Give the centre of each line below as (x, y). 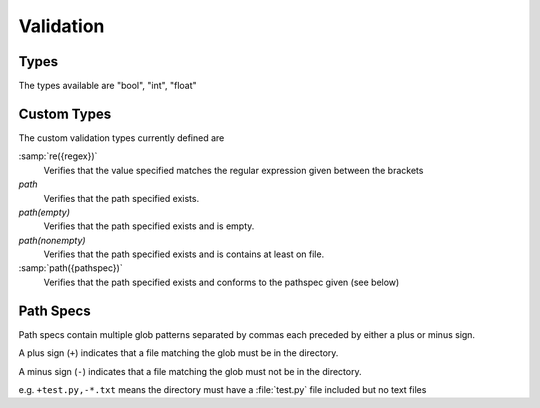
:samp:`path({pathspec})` (71, 268)
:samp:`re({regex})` (58, 156)
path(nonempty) (52, 240)
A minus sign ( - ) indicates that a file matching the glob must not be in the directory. (190, 371)
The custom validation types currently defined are (121, 137)
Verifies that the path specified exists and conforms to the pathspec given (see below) (221, 282)
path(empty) (44, 212)
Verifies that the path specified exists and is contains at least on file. (184, 254)
